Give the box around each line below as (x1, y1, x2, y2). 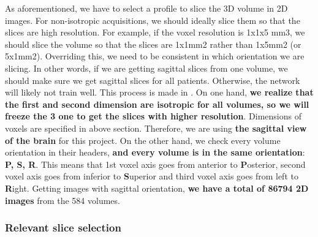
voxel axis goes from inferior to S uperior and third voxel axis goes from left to (5, 170, 298, 182)
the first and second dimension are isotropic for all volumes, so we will (5, 97, 309, 110)
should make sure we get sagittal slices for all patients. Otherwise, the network (5, 73, 300, 86)
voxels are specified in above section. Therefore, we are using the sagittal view (5, 121, 307, 134)
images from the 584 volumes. (5, 194, 120, 206)
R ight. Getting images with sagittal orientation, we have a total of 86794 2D (5, 181, 309, 194)
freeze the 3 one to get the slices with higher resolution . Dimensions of (5, 110, 301, 122)
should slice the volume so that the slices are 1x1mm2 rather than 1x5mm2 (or (5, 37, 301, 50)
